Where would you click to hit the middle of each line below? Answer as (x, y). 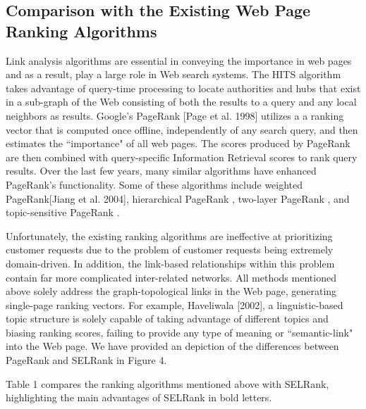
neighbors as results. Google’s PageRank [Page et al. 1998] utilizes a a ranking (175, 115)
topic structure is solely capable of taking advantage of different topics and (167, 319)
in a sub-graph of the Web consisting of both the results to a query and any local (181, 102)
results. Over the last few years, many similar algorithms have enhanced (161, 171)
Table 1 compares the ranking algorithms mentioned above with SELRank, (167, 383)
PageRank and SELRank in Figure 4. (86, 360)
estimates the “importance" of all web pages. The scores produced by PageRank (178, 143)
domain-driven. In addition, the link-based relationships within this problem (170, 263)
